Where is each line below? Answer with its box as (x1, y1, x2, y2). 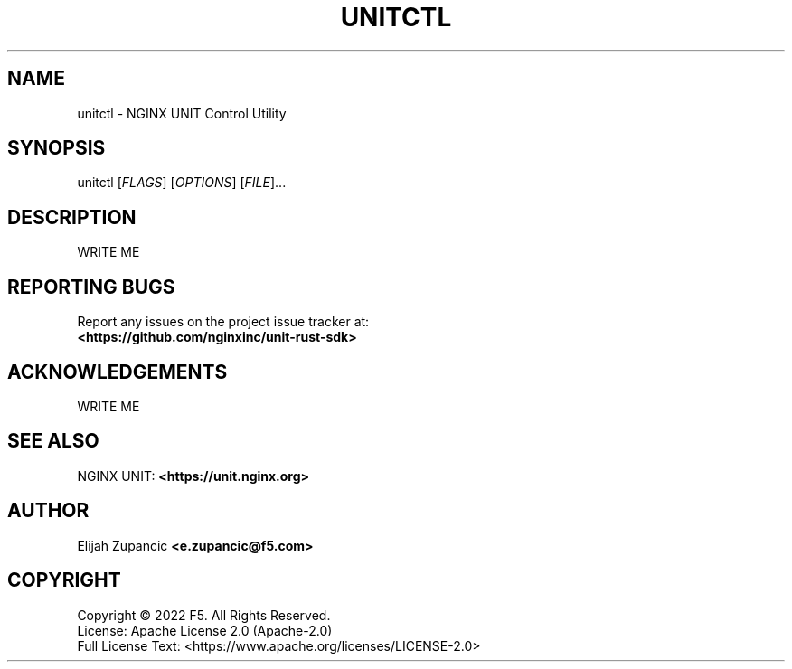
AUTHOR (7, 499, 90, 523)
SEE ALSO (7, 429, 99, 453)
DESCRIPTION (7, 205, 137, 229)
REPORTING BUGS (7, 275, 175, 298)
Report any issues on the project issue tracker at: (77, 314, 370, 330)
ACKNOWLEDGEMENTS (7, 360, 228, 383)
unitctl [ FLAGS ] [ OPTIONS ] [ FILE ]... (77, 174, 287, 191)
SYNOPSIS (7, 137, 106, 160)
